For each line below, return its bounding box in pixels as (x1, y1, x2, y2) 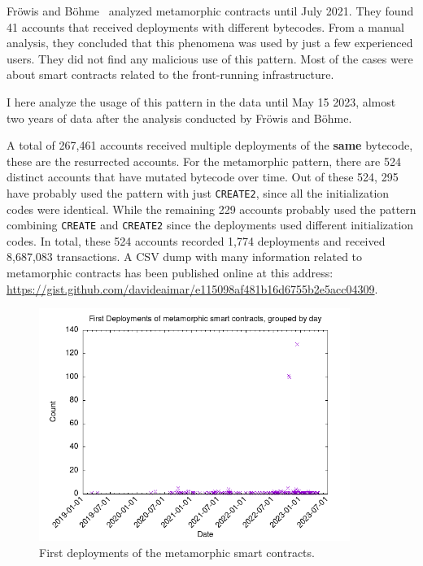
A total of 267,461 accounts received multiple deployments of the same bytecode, (7, 137, 413, 154)
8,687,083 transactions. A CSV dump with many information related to (7, 248, 363, 265)
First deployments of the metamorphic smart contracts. (39, 544, 315, 560)
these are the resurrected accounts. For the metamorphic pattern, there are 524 (7, 152, 401, 169)
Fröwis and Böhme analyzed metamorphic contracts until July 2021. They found (7, 2, 414, 19)
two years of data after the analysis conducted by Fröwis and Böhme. (7, 109, 352, 126)
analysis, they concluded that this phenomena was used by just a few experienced (7, 34, 413, 51)
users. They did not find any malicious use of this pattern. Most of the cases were (7, 50, 413, 67)
